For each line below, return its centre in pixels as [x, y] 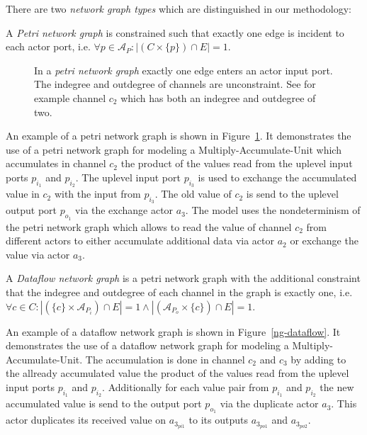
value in [23, 194]
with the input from [97, 194]
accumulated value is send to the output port [104, 403]
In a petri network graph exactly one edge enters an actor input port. [183, 70]
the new [337, 386]
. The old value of [193, 194]
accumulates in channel [56, 163]
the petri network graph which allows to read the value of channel [149, 226]
